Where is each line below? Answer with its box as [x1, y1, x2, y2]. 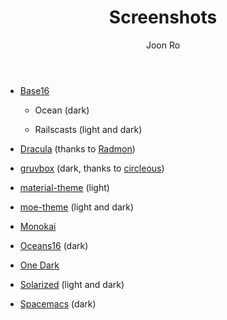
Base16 [19, 84, 50, 96]
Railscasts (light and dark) [34, 123, 143, 135]
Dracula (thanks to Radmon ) [19, 142, 136, 155]
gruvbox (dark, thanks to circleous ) [19, 162, 165, 174]
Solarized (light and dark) [19, 278, 125, 290]
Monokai [19, 220, 57, 232]
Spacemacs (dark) [19, 297, 97, 310]
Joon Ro [145, 39, 181, 51]
